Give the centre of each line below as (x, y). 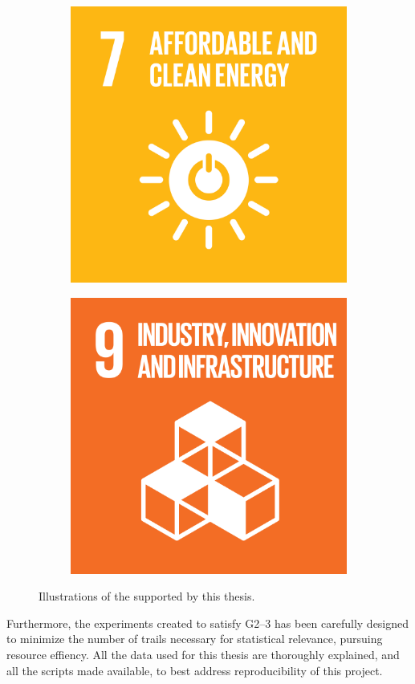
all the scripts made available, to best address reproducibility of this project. (195, 670)
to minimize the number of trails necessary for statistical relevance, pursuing (195, 639)
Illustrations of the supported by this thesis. (147, 596)
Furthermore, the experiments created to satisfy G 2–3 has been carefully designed (208, 623)
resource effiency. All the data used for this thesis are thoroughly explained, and (203, 654)
